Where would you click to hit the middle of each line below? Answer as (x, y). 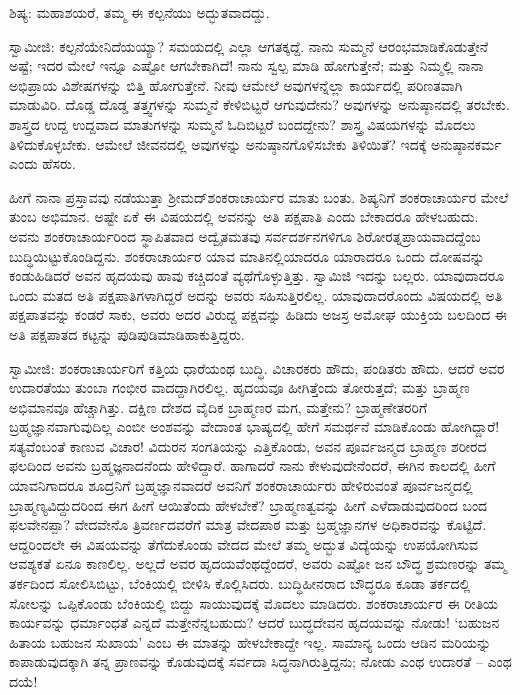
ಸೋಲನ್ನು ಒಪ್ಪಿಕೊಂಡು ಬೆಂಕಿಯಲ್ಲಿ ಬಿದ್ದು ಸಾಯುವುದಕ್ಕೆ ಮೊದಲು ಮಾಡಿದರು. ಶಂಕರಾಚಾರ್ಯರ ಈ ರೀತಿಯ (254, 602)
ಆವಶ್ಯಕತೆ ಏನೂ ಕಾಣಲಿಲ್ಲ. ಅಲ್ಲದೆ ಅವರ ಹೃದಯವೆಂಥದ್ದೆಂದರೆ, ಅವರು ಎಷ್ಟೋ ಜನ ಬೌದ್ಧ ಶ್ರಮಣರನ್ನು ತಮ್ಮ (258, 563)
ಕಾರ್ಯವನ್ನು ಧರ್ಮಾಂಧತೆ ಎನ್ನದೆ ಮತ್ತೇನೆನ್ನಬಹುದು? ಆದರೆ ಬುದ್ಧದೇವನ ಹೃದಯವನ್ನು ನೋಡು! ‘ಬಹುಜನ (254, 622)
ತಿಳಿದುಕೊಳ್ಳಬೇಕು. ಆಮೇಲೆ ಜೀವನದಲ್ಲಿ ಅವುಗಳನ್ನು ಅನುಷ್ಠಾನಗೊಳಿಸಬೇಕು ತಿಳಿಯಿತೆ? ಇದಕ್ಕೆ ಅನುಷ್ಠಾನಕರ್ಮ (255, 143)
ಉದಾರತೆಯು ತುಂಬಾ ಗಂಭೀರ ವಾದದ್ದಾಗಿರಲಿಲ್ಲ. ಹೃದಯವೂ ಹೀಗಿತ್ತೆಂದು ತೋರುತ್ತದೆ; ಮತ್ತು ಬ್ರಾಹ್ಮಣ (239, 387)
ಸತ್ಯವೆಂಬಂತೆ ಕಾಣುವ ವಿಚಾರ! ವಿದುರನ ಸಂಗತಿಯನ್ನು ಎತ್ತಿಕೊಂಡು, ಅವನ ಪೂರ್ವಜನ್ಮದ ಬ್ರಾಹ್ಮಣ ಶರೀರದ (248, 445)
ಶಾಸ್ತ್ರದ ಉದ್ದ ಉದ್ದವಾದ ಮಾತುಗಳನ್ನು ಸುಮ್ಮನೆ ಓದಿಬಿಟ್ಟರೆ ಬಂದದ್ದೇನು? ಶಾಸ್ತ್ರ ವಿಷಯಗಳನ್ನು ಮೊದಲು (242, 123)
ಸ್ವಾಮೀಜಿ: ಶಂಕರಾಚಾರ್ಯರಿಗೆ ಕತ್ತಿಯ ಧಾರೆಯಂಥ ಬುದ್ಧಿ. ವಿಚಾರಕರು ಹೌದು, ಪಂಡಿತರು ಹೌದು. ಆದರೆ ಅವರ (257, 367)
